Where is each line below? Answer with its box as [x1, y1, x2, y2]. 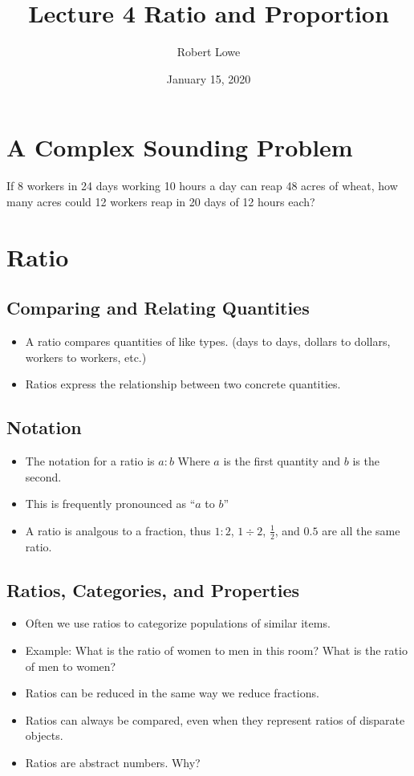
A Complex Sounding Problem [6, 131, 353, 164]
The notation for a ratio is [25, 453, 155, 469]
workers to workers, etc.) [25, 348, 147, 365]
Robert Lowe [177, 43, 241, 60]
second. [25, 468, 62, 485]
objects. [25, 727, 63, 744]
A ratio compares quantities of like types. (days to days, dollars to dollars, [25, 333, 391, 350]
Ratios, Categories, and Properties [6, 577, 300, 602]
